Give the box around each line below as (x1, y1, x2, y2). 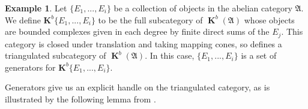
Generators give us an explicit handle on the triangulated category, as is (5, 81, 270, 93)
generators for (5, 60, 56, 73)
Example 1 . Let (5, 2, 67, 14)
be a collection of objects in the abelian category (113, 2, 292, 14)
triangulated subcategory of (5, 49, 106, 62)
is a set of (241, 49, 277, 62)
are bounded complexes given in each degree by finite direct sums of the (5, 25, 270, 38)
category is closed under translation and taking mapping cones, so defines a (5, 37, 282, 50)
